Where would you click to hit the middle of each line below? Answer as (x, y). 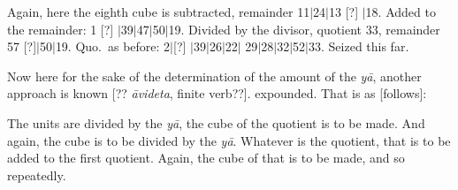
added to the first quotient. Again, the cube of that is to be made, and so (206, 158)
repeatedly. (37, 175)
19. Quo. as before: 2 (113, 46)
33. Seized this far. (359, 46)
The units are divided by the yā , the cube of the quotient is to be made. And (216, 122)
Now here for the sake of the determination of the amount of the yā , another (214, 76)
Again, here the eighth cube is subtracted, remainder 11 (159, 11)
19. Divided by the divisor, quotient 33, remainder (304, 29)
